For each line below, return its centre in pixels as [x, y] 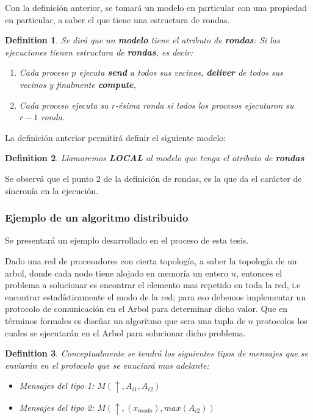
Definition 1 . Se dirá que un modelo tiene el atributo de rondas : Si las [142, 40]
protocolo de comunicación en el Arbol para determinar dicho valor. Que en [146, 309]
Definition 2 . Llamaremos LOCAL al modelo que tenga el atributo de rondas [155, 158]
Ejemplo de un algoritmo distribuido [97, 218]
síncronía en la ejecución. [52, 190]
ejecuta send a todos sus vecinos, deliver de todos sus [181, 72]
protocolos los [282, 320]
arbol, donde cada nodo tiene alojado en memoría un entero [117, 273]
